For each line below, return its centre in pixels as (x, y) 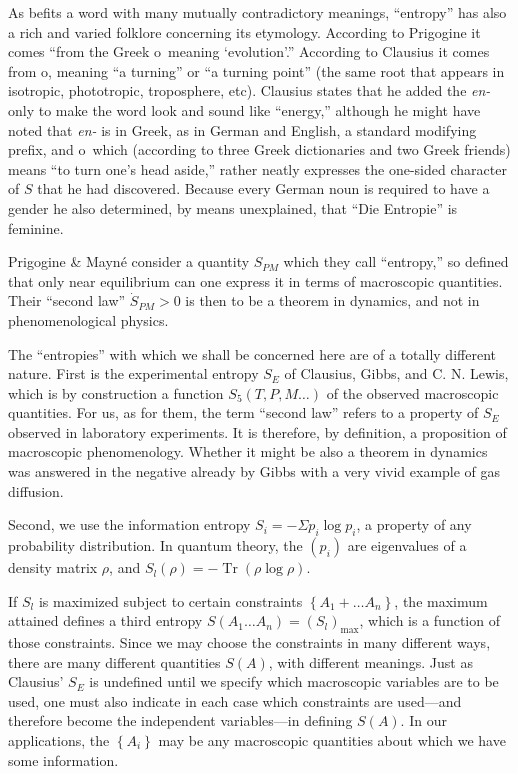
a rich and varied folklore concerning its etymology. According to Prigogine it (244, 31)
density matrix (53, 567)
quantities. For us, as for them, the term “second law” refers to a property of (243, 412)
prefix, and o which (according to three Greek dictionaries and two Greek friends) (259, 149)
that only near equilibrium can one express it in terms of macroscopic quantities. (255, 280)
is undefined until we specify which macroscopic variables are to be (294, 681)
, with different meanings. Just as (370, 661)
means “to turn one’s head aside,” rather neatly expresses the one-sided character (257, 168)
